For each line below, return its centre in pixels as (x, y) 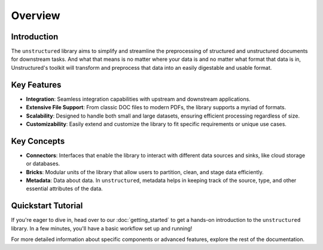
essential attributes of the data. (64, 189)
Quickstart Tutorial (47, 206)
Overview (36, 16)
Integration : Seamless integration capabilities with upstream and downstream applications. (138, 99)
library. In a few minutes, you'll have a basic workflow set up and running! (102, 228)
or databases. (43, 163)
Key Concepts (38, 141)
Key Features (36, 84)
